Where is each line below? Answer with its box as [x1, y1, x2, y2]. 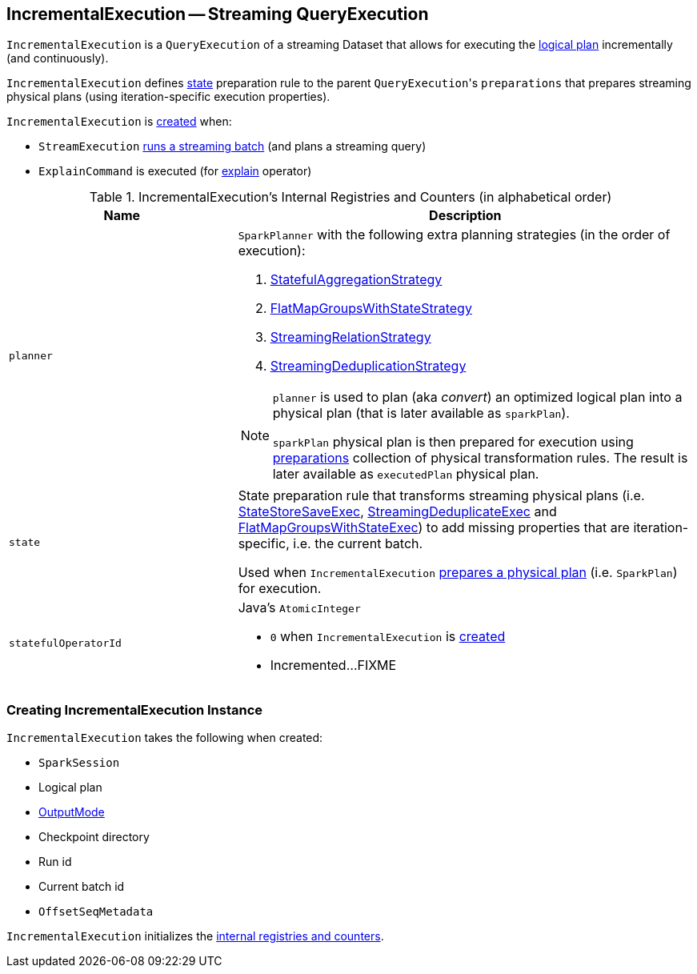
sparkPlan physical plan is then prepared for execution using [272, 434, 634, 451]
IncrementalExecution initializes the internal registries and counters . [6, 929, 384, 944]
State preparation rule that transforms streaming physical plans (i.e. [238, 487, 645, 504]
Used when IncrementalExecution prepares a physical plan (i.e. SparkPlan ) [238, 564, 678, 581]
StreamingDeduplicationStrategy [270, 358, 467, 375]
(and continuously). [6, 51, 109, 66]
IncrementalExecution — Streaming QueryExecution [6, 4, 429, 24]
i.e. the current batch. [293, 535, 423, 552]
